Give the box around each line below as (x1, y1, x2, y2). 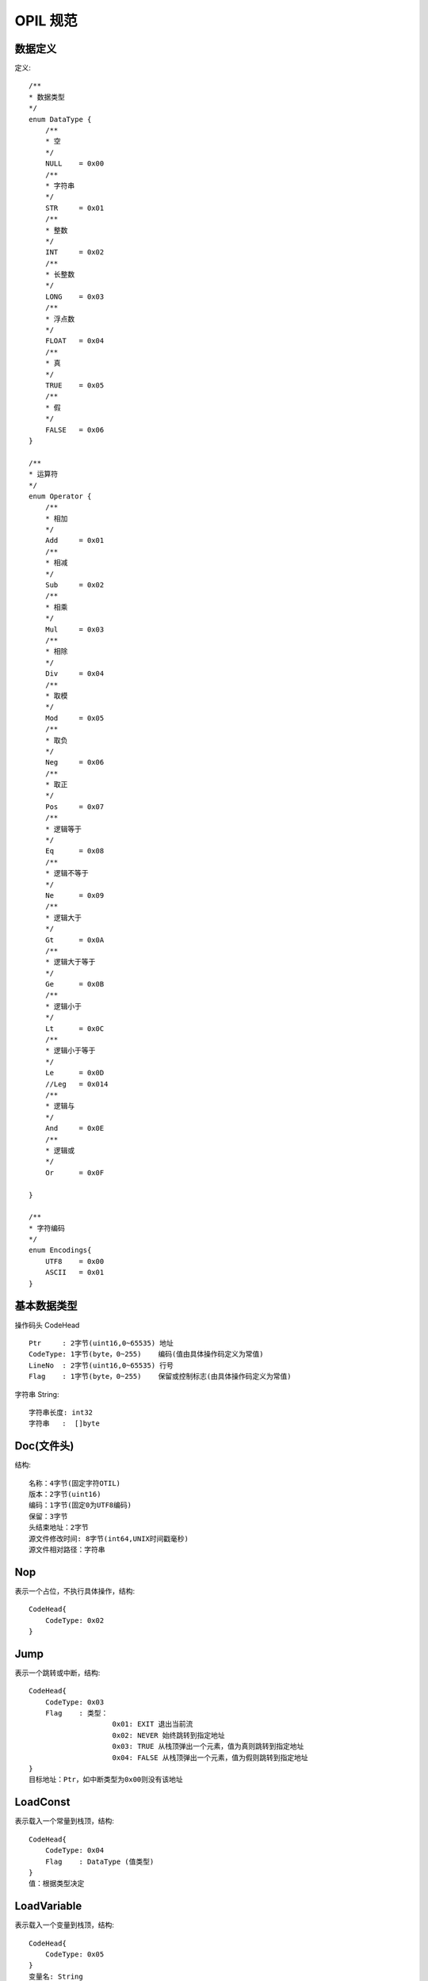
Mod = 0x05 (44, 713, 105, 723)
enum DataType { (29, 115, 92, 124)
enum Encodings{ (29, 1246, 92, 1255)
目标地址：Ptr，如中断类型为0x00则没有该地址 (29, 1775, 183, 1784)
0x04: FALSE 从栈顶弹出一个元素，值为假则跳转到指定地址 (112, 1753, 308, 1762)
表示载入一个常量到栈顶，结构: (14, 1816, 115, 1826)
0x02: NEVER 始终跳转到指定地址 (112, 1731, 225, 1739)
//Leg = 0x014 (44, 1079, 109, 1089)
